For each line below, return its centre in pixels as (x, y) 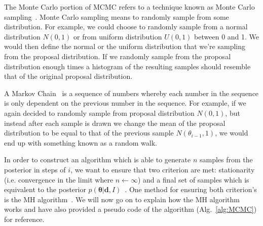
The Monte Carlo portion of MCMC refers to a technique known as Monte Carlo (129, 7)
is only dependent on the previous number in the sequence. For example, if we (125, 103)
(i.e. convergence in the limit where (59, 179)
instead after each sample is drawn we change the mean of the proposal (115, 123)
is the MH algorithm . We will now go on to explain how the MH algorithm (122, 199)
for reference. (24, 219)
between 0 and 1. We (227, 36)
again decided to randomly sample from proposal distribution (99, 112)
